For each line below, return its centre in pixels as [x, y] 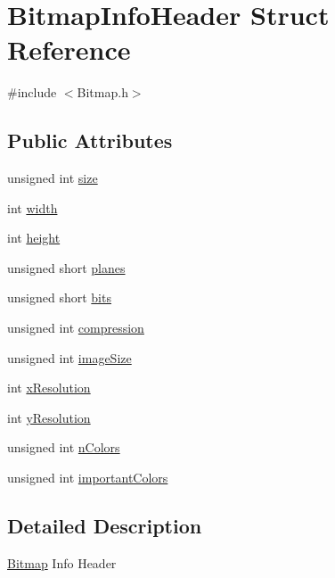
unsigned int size [53, 178]
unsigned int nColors [64, 447]
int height [34, 238]
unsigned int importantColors [88, 478]
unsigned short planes [66, 267]
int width [33, 207]
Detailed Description [105, 526]
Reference [69, 50]
